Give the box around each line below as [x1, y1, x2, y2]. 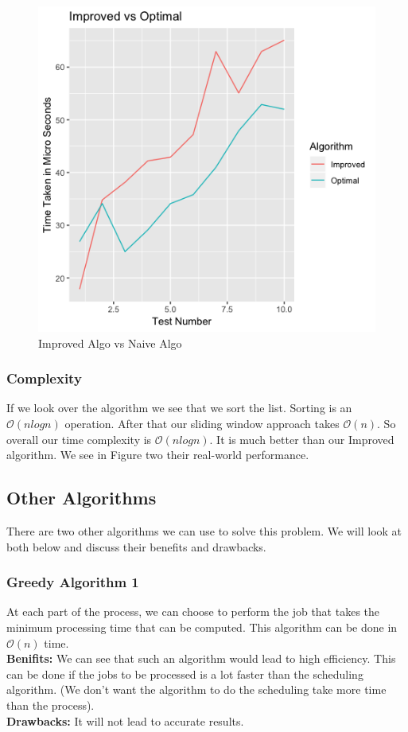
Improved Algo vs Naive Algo [38, 334, 182, 351]
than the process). [6, 696, 95, 713]
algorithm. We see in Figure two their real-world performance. [6, 446, 309, 463]
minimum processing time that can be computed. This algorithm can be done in [6, 619, 398, 636]
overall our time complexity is [6, 430, 152, 447]
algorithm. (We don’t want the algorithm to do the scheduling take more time [6, 681, 387, 698]
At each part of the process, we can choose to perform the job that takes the [6, 603, 380, 620]
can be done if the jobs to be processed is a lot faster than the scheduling [6, 665, 363, 682]
